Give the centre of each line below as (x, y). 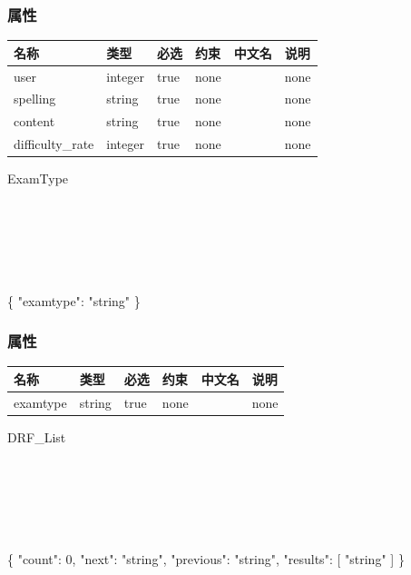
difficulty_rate (54, 144)
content (34, 121)
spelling (35, 99)
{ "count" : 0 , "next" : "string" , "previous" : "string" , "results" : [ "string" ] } (206, 559)
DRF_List (37, 436)
